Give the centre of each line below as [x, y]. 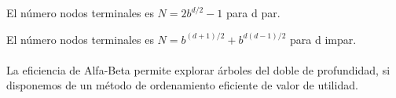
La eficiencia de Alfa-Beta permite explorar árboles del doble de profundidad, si [198, 69]
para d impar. [323, 39]
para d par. [253, 13]
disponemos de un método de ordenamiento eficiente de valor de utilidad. [182, 85]
